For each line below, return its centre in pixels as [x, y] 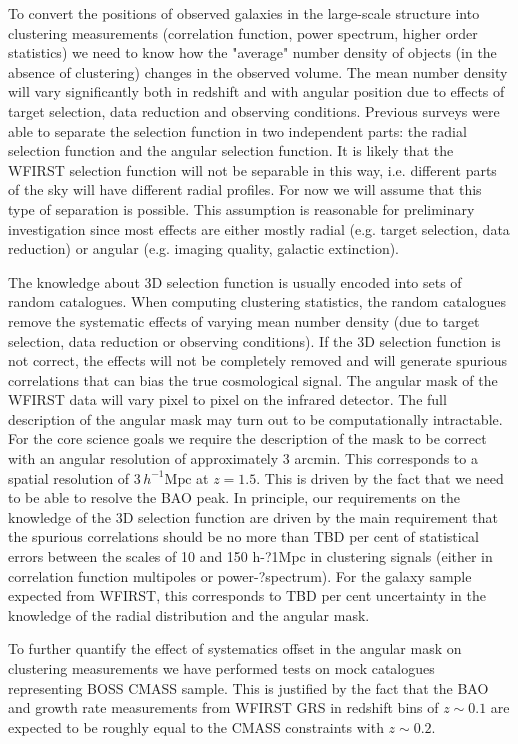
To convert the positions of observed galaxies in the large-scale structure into [244, 13]
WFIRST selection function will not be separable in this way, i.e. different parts [252, 169]
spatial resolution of [69, 477]
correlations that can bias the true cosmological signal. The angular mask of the [253, 379]
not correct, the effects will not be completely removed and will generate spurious [257, 360]
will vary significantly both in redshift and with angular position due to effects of [256, 91]
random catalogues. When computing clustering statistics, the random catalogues [257, 301]
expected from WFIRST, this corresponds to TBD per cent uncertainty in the [247, 595]
